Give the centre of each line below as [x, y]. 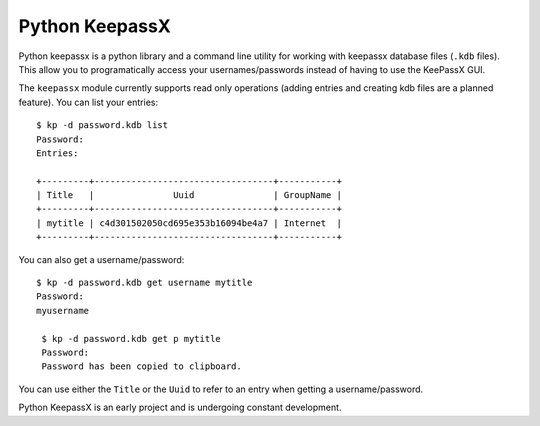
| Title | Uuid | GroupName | [189, 195]
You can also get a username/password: [101, 259]
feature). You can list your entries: [88, 102]
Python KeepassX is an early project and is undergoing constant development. [180, 407]
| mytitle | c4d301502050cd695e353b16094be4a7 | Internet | [189, 223]
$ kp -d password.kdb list [102, 125]
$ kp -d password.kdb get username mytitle [144, 283]
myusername [63, 310]
